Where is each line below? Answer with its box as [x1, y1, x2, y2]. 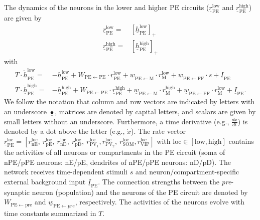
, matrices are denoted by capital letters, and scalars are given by [55, 106, 256, 116]
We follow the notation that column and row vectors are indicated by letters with [4, 96, 255, 107]
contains [228, 136, 254, 146]
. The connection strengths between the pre [98, 176, 231, 186]
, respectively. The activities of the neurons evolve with [75, 196, 245, 207]
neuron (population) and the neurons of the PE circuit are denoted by [32, 186, 248, 197]
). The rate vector [131, 126, 186, 136]
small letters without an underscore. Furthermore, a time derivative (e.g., [4, 116, 229, 126]
